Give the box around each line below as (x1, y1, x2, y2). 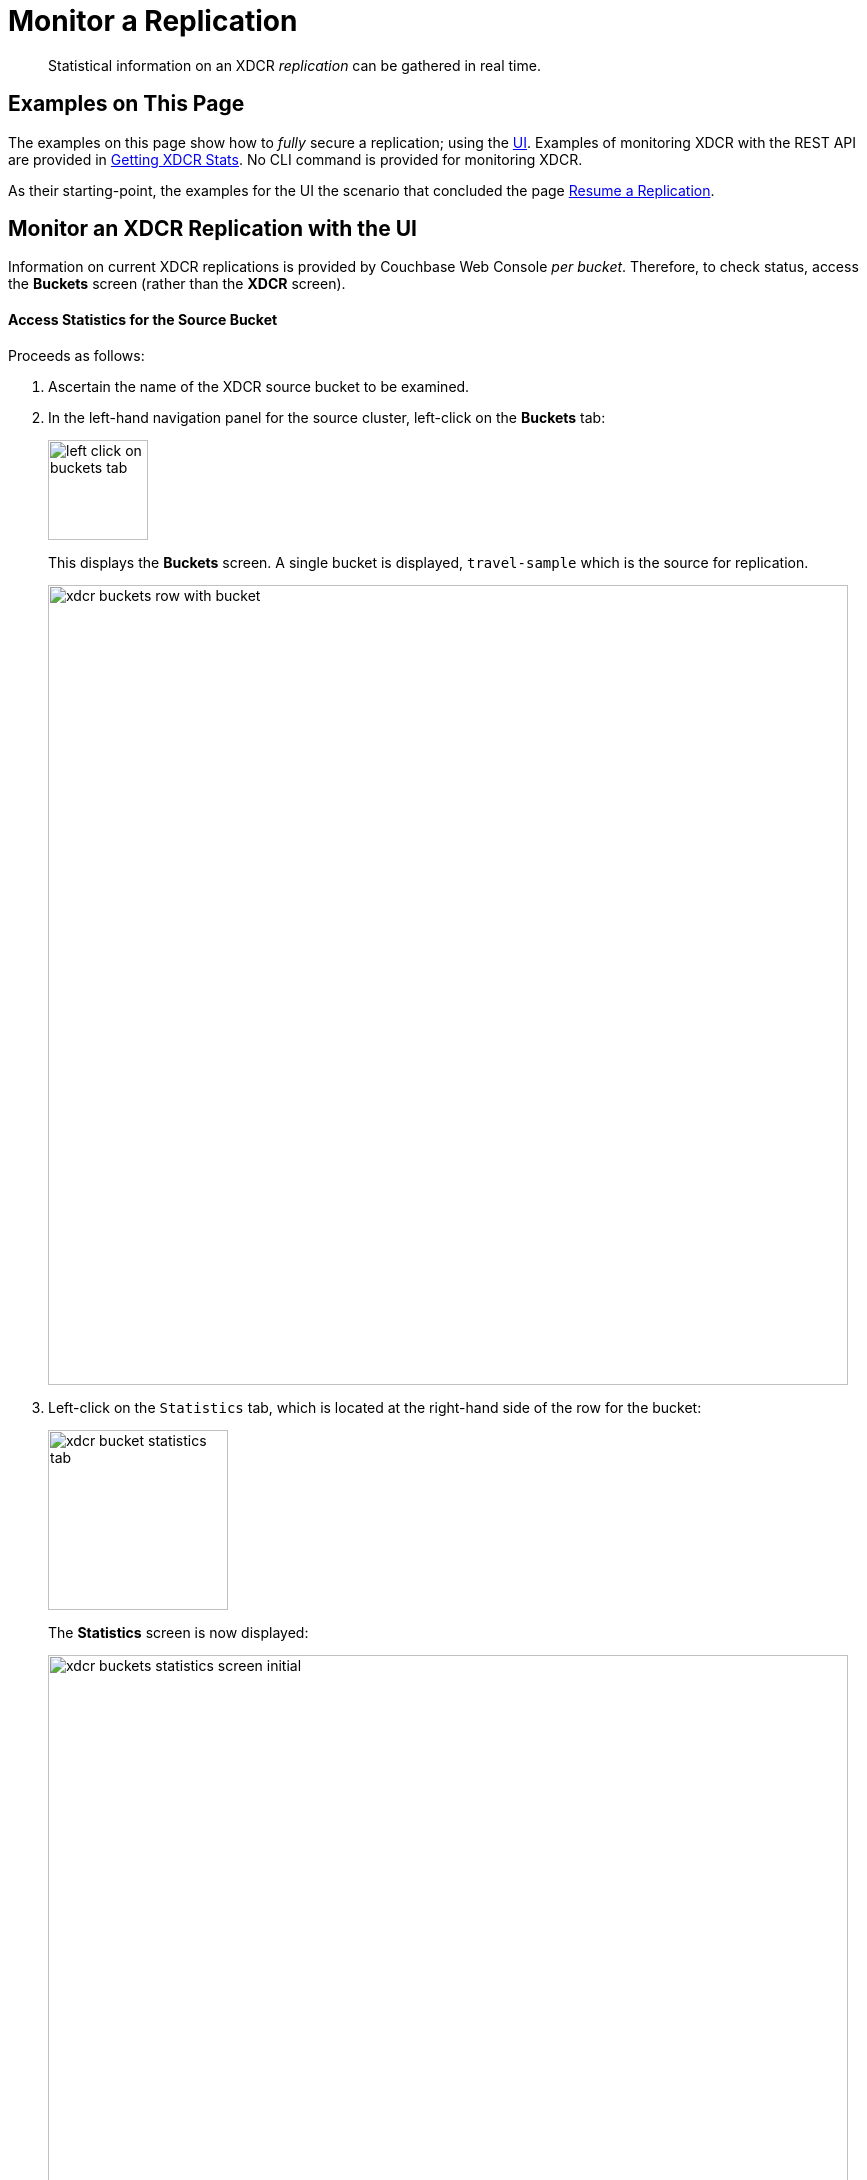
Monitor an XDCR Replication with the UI (8, 216, 417, 242)
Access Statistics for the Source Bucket (8, 311, 278, 329)
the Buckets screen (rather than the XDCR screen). (8, 275, 346, 293)
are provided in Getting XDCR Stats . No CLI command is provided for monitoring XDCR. (8, 150, 583, 168)
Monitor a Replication (8, 4, 298, 38)
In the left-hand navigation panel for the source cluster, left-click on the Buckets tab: (48, 408, 606, 426)
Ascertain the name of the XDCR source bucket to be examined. (48, 377, 470, 395)
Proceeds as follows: (8, 346, 145, 364)
